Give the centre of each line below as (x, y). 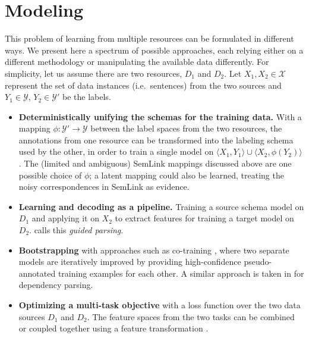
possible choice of (50, 175)
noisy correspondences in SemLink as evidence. (104, 187)
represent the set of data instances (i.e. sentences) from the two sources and (143, 85)
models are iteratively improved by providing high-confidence (130, 262)
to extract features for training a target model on (204, 218)
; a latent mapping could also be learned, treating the (187, 175)
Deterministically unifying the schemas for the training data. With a (160, 116)
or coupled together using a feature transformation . (113, 328)
